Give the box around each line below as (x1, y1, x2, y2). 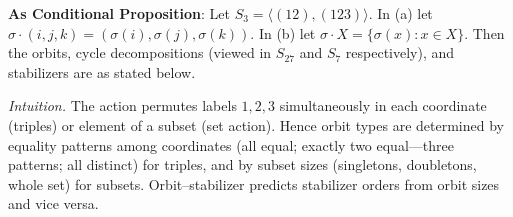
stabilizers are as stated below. (8, 61, 196, 82)
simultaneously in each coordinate (279, 95, 487, 116)
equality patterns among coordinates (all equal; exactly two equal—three (8, 134, 454, 155)
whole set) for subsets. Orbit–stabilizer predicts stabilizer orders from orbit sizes (8, 173, 500, 194)
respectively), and (345, 42, 455, 63)
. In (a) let (368, 3, 433, 23)
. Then (464, 22, 505, 43)
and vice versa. (8, 193, 99, 214)
